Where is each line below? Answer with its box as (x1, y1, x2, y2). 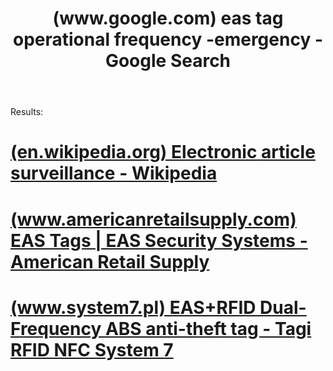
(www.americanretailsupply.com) (10, 208, 297, 231)
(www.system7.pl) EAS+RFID (10, 296, 257, 319)
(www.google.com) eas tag (52, 7, 284, 30)
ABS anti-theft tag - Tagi (104, 317, 312, 340)
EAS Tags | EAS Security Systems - (10, 229, 308, 252)
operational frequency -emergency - (13, 28, 323, 51)
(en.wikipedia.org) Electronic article (10, 141, 316, 164)
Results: (10, 106, 44, 118)
